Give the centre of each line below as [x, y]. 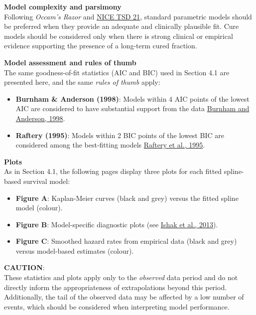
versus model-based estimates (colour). [75, 250]
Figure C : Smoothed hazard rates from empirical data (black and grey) [126, 241]
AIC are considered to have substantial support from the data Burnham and [132, 108]
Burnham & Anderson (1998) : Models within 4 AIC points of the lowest [132, 98]
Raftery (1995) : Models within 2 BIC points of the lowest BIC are [120, 135]
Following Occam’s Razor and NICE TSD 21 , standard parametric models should [128, 16]
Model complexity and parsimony [63, 6]
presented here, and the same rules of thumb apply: [82, 82]
